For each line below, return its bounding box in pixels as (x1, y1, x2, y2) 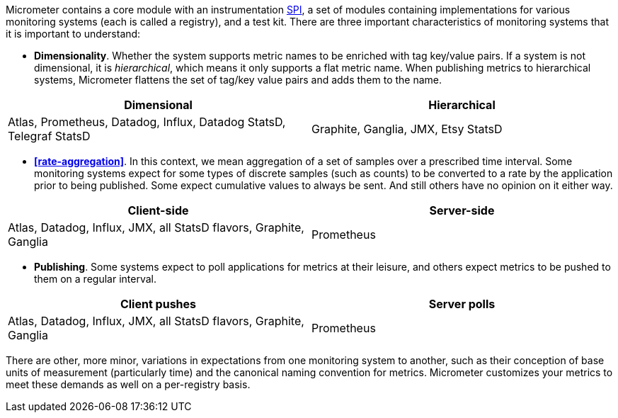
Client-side (127, 203, 189, 218)
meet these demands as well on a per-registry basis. (6, 378, 251, 390)
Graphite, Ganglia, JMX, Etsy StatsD (311, 122, 503, 136)
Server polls (428, 297, 496, 311)
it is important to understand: (6, 28, 141, 40)
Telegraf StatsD (8, 129, 91, 143)
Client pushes (120, 297, 197, 311)
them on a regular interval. (34, 273, 156, 285)
